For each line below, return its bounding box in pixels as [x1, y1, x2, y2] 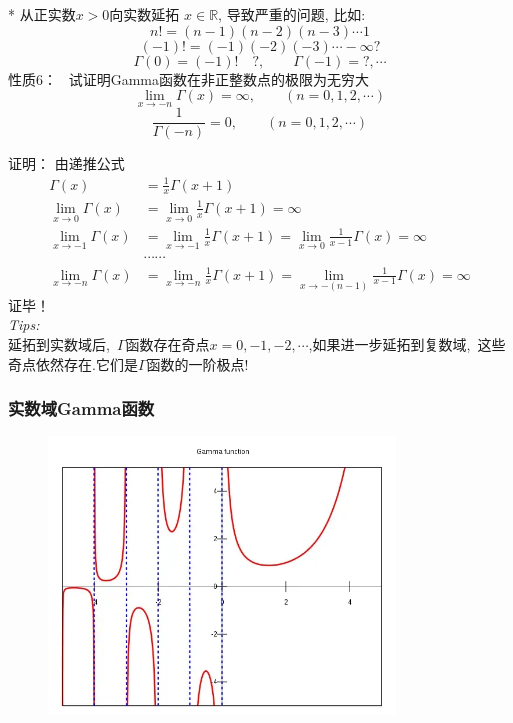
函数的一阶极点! [146, 353, 249, 374]
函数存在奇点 [125, 333, 210, 354]
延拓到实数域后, [8, 333, 110, 354]
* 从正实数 [8, 4, 76, 24]
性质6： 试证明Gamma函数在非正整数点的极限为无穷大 [8, 68, 369, 89]
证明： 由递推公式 [8, 153, 125, 174]
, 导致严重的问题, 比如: [218, 4, 366, 24]
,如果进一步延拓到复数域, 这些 [308, 333, 506, 354]
